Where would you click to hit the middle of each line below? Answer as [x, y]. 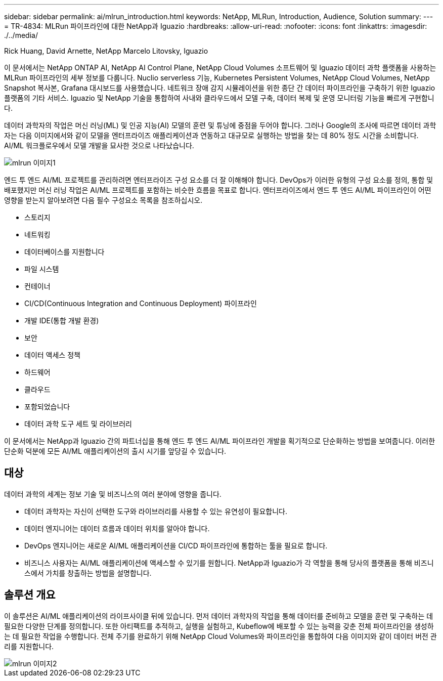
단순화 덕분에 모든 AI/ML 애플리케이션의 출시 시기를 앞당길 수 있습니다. [115, 451]
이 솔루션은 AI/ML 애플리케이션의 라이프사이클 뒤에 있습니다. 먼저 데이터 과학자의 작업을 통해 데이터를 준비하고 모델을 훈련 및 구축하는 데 [219, 616]
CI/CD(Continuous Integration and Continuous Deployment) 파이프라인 [141, 303]
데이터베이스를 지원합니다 [64, 252]
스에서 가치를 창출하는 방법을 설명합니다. [88, 573]
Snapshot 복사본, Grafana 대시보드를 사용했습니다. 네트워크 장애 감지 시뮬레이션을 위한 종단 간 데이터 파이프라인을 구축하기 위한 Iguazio [220, 88]
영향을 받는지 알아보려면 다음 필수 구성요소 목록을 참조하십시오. [103, 200]
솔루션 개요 [30, 595]
